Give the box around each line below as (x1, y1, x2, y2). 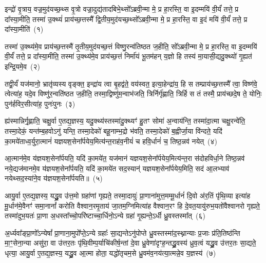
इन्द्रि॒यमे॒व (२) (5, 60, 40, 71)
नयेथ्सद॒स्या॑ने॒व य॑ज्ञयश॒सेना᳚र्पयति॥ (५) (5, 173, 103, 184)
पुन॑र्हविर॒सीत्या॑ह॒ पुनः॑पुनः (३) (5, 98, 75, 109)
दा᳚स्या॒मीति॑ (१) (5, 24, 44, 34)
